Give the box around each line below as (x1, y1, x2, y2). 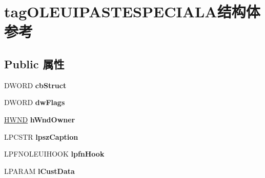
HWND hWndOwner (4, 114, 75, 124)
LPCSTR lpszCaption (4, 131, 78, 142)
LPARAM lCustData (4, 165, 75, 176)
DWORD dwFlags (4, 97, 65, 108)
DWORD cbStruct (4, 80, 67, 90)
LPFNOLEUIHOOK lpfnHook (4, 148, 105, 159)
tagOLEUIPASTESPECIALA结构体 (4, 1, 260, 22)
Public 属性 (4, 56, 65, 71)
